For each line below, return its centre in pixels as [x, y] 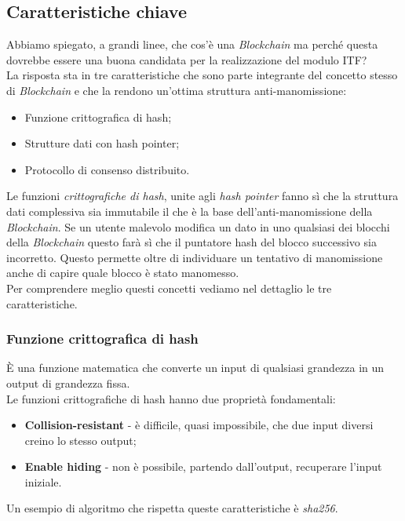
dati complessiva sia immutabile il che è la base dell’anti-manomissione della [190, 211]
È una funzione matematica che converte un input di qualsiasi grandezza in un [195, 368]
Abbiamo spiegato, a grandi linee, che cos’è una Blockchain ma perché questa [192, 44]
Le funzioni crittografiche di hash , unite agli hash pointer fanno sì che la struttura [202, 196]
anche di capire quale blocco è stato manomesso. [123, 273]
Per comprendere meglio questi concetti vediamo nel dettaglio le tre [169, 288]
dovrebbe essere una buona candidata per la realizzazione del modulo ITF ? [187, 59]
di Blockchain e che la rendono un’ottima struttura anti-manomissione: [177, 90]
